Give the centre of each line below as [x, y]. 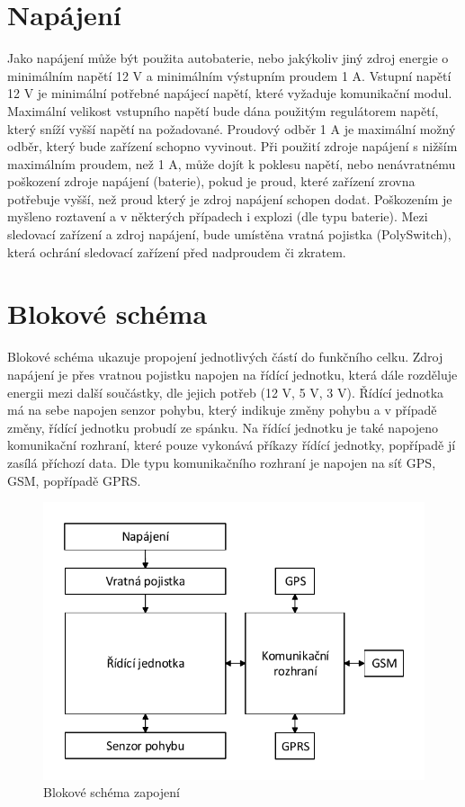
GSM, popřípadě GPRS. [74, 480]
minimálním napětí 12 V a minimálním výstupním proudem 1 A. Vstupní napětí [229, 75]
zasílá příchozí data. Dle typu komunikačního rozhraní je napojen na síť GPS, [222, 462]
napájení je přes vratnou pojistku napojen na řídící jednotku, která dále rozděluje [232, 374]
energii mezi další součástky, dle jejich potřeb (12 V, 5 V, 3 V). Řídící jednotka [226, 392]
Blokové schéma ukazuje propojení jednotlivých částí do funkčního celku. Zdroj [225, 357]
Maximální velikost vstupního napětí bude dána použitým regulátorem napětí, [223, 110]
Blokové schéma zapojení [112, 792]
